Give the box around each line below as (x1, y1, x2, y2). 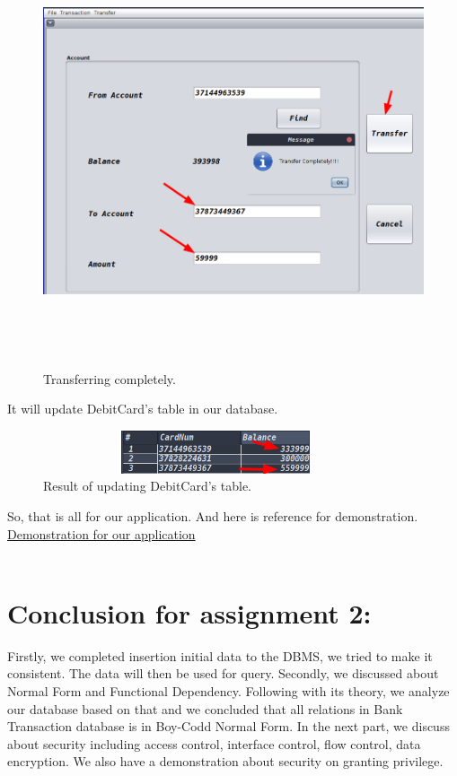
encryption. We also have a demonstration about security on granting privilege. (7, 752, 444, 771)
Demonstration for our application (7, 524, 196, 543)
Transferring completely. (43, 369, 176, 388)
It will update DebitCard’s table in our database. (7, 399, 278, 418)
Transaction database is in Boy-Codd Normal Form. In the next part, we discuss (7, 717, 450, 736)
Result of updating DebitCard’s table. (43, 476, 252, 495)
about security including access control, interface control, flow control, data (7, 734, 421, 753)
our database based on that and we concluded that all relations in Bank (7, 699, 403, 718)
